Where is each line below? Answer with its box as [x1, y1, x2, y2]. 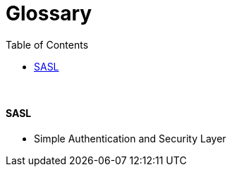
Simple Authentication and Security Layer [34, 132, 226, 145]
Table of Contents [6, 38, 89, 51]
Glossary [6, 1, 92, 25]
